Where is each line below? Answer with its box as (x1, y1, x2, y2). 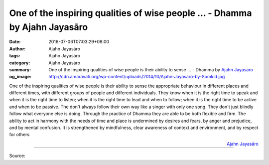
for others (9, 132, 30, 138)
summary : (9, 66, 31, 72)
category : (9, 60, 30, 66)
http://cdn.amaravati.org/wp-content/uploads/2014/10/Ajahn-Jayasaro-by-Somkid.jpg (48, 74, 225, 80)
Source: (9, 153, 25, 159)
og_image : (9, 74, 32, 80)
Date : (9, 39, 21, 45)
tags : (9, 53, 20, 59)
